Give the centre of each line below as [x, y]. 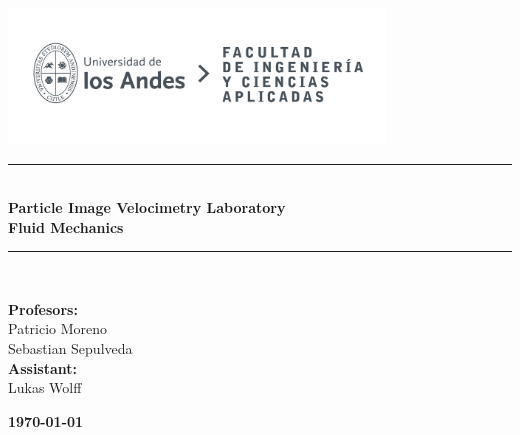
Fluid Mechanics [66, 226]
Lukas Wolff [45, 387]
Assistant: [43, 367]
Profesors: [43, 308]
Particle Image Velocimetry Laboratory [147, 207]
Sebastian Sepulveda [70, 348]
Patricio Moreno [58, 328]
